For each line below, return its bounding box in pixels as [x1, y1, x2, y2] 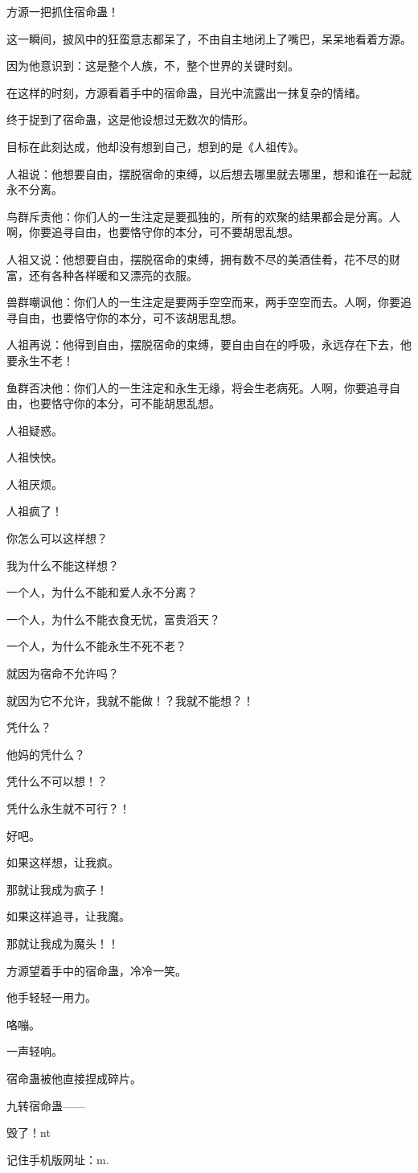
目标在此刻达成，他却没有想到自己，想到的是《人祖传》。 [6, 137, 305, 154]
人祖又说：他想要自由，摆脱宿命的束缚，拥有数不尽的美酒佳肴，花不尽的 [6, 250, 389, 267]
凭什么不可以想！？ [6, 773, 108, 790]
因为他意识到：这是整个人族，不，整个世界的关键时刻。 [6, 57, 299, 74]
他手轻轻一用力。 [6, 989, 96, 1006]
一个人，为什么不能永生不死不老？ [6, 638, 186, 654]
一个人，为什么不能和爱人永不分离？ [6, 584, 198, 601]
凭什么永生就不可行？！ [6, 800, 130, 816]
